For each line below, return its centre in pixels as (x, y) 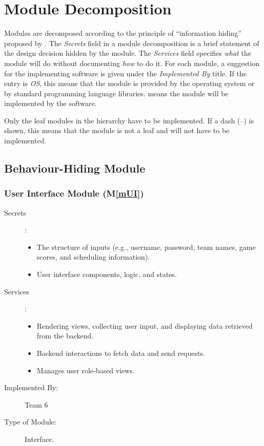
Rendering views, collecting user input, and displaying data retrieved (145, 325)
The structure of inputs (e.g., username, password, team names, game (146, 247)
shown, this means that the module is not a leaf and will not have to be (117, 130)
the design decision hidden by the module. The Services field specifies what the (128, 53)
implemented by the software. (50, 103)
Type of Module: (30, 422)
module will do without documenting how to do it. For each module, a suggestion (132, 63)
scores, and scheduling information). (93, 257)
